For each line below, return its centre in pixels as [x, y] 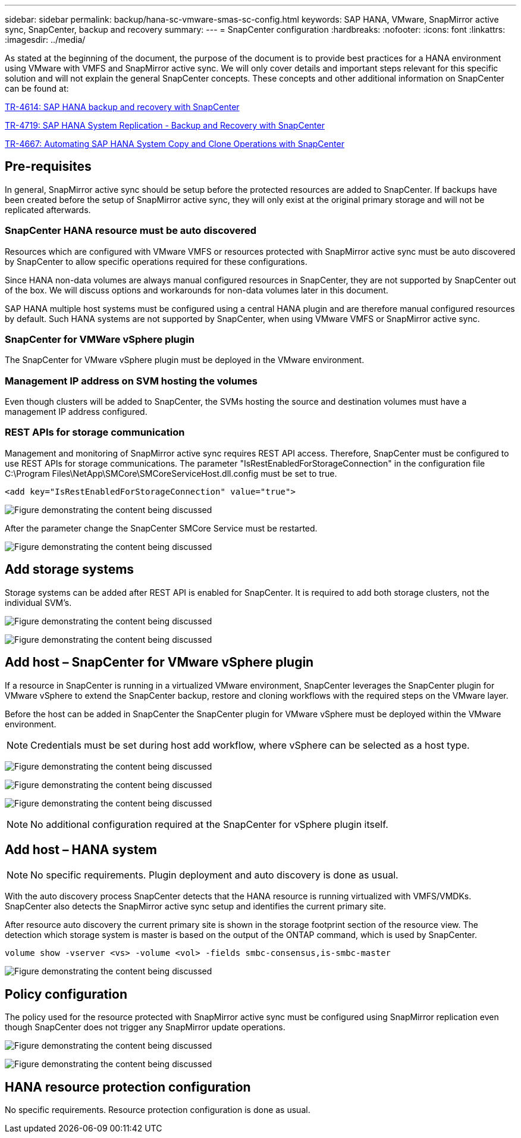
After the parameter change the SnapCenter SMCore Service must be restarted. [161, 528]
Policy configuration [66, 994]
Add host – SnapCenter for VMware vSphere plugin [159, 662]
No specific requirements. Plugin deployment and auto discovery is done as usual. [214, 875]
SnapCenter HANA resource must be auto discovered [131, 231]
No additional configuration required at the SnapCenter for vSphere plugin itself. [209, 824]
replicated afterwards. [48, 210]
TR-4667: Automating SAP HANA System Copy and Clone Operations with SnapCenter [175, 144]
